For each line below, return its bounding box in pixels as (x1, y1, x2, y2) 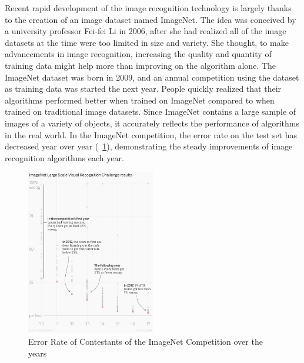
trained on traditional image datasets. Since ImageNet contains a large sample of (5, 105, 296, 118)
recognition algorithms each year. (5, 151, 124, 164)
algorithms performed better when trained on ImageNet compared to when (5, 94, 275, 106)
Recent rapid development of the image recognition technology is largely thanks (5, 2, 292, 14)
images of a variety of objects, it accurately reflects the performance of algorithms (5, 116, 300, 129)
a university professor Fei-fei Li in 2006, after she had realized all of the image (5, 25, 286, 37)
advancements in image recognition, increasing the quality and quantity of (5, 48, 272, 60)
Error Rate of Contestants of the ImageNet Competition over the (28, 335, 263, 347)
